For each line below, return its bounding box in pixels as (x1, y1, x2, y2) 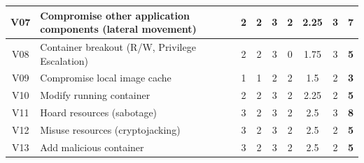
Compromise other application (40, 8, 190, 22)
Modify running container (40, 88, 150, 102)
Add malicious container (40, 139, 144, 154)
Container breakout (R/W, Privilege (40, 39, 196, 54)
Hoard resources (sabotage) (40, 105, 157, 120)
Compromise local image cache (40, 70, 171, 85)
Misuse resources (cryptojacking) (40, 122, 181, 137)
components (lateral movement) (40, 22, 197, 36)
